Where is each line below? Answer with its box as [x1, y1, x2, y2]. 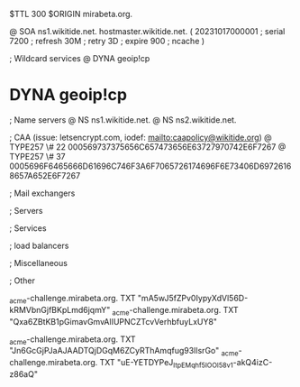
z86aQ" [9, 368, 39, 379]
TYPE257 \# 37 [9, 151, 66, 161]
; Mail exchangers [9, 188, 76, 198]
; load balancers [9, 240, 69, 251]
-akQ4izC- [232, 357, 273, 368]
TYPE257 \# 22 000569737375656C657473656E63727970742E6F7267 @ [9, 141, 286, 152]
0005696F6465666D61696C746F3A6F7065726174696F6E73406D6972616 [9, 161, 292, 171]
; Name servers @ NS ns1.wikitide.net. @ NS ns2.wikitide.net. [9, 114, 237, 125]
